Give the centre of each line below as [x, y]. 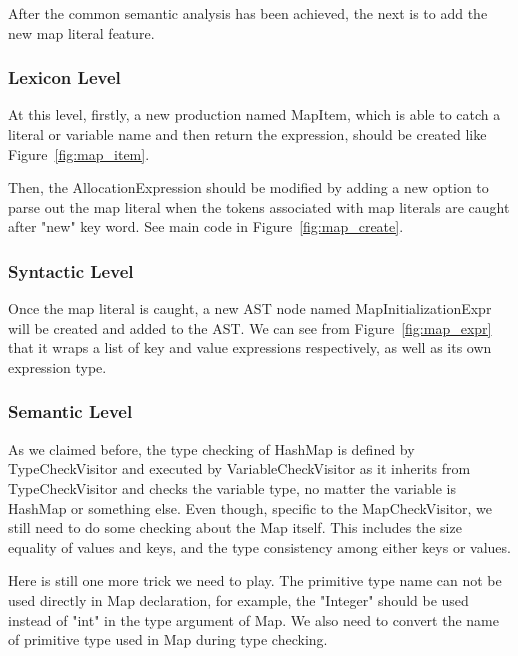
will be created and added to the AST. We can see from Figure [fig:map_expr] [250, 327]
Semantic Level [70, 411]
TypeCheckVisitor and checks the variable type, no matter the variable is [232, 487]
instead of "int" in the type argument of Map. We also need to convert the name [253, 619]
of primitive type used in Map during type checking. [168, 639]
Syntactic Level [71, 270]
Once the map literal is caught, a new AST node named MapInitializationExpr [250, 308]
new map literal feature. [81, 32]
